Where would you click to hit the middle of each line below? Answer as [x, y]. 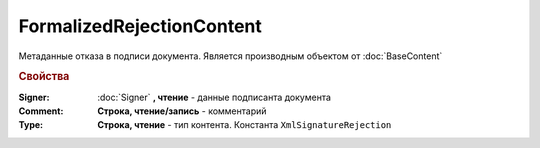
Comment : [41, 111]
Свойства [44, 77]
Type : [31, 125]
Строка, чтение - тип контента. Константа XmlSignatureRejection [244, 125]
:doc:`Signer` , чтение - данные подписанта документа [214, 97]
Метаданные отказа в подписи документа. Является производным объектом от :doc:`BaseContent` [230, 56]
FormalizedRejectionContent [140, 26]
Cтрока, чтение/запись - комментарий [182, 111]
